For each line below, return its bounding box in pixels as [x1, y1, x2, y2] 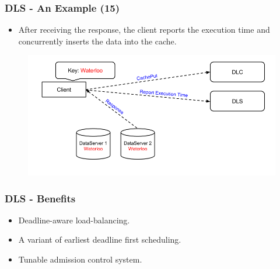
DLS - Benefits [5, 191, 76, 205]
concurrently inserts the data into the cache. [18, 35, 177, 47]
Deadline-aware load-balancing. [18, 213, 130, 226]
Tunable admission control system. [18, 253, 142, 265]
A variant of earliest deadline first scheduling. [18, 233, 181, 246]
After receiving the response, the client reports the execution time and [18, 23, 270, 36]
